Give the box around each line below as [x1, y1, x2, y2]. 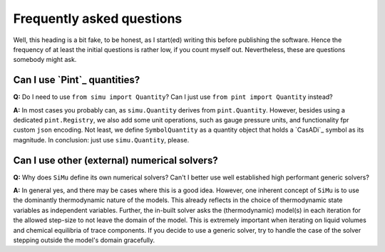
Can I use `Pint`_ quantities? [13, 74, 140, 86]
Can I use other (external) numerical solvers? [13, 154, 218, 167]
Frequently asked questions [13, 11, 183, 26]
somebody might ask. [13, 56, 77, 64]
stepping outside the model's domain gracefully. [13, 236, 155, 245]
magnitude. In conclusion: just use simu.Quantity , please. [13, 135, 190, 144]
